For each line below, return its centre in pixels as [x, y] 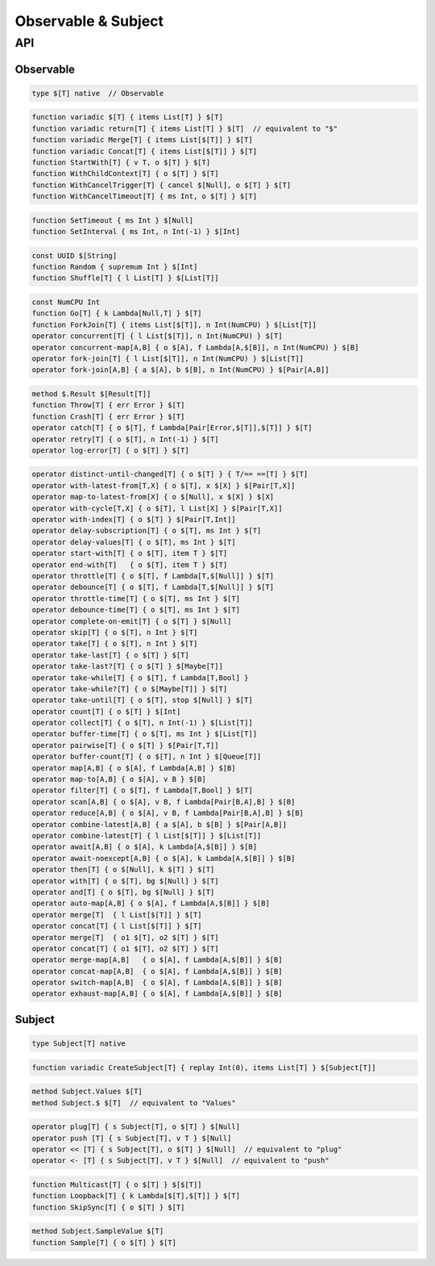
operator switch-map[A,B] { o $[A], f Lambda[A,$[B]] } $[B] [157, 983]
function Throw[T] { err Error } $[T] [108, 405]
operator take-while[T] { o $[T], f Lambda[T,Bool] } [140, 677]
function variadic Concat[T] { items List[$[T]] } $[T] [145, 151]
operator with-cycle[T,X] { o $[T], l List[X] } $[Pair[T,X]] [157, 508]
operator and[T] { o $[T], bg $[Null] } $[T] [123, 892]
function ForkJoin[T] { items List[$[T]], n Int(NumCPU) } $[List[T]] [174, 324]
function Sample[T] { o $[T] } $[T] [104, 1242]
